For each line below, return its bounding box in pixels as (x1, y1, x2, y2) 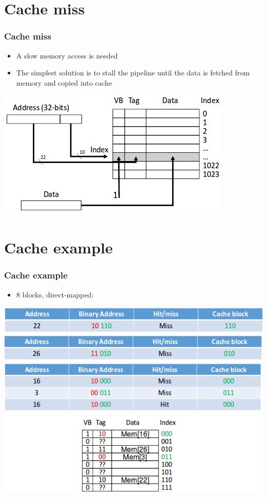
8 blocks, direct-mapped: (16, 289, 94, 300)
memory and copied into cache (16, 77, 112, 88)
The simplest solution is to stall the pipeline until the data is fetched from (16, 67, 250, 78)
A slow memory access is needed (16, 50, 118, 61)
